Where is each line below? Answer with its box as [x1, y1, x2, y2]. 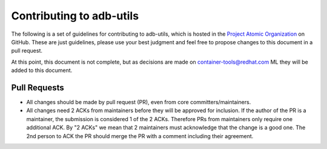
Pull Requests [11, 82, 64, 93]
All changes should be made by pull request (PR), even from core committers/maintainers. [26, 99, 251, 106]
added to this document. [11, 67, 73, 74]
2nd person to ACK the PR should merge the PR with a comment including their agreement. [26, 132, 254, 139]
